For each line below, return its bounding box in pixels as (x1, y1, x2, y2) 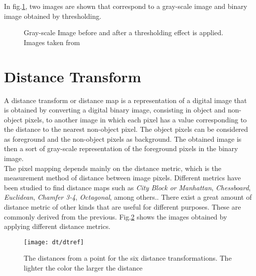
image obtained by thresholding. (4, 10, 101, 21)
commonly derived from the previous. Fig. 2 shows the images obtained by (4, 211, 227, 221)
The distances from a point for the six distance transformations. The (24, 253, 232, 263)
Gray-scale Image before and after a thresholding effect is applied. (24, 27, 223, 38)
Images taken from (24, 37, 80, 47)
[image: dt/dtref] (24, 238, 84, 246)
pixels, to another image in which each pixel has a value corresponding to (24, 114, 247, 124)
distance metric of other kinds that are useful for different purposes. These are (4, 202, 241, 212)
